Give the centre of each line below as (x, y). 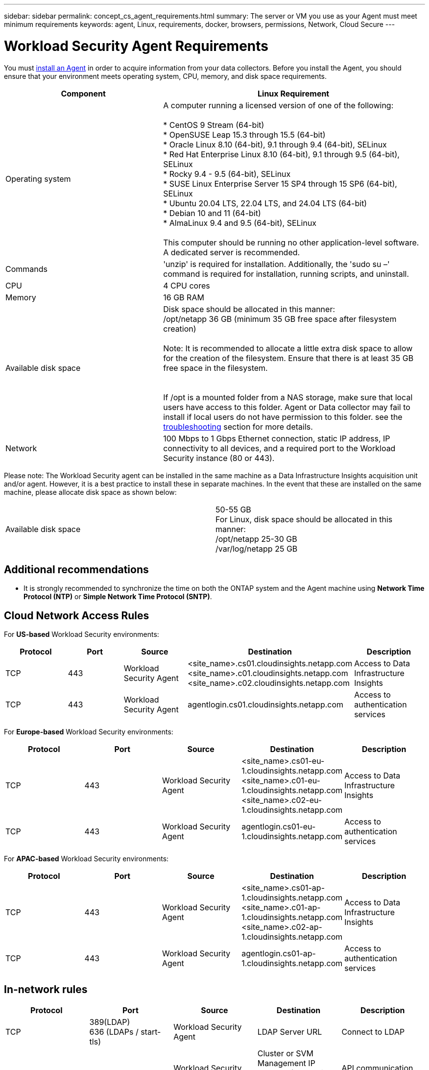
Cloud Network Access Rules (77, 615)
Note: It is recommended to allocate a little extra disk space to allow (288, 348)
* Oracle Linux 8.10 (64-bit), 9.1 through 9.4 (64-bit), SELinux (275, 144)
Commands (26, 269)
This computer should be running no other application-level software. (291, 242)
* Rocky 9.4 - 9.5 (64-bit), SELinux (227, 174)
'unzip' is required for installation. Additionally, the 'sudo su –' (276, 264)
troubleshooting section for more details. (238, 426)
